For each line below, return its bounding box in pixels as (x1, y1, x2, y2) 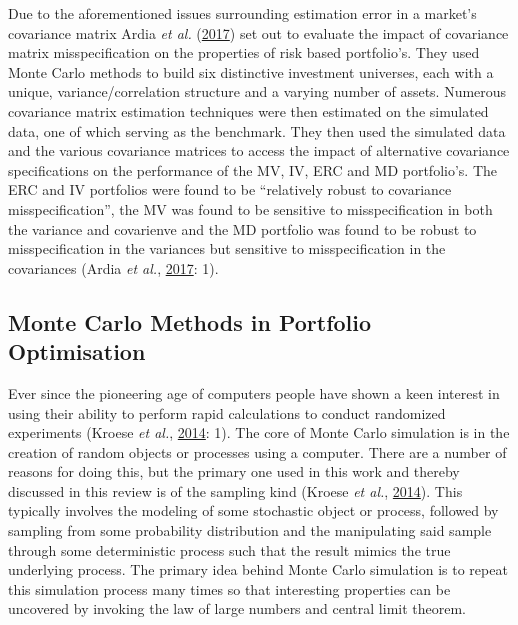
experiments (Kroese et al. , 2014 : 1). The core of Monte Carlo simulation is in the (8, 422, 510, 443)
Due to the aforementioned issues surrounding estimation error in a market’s (8, 3, 477, 23)
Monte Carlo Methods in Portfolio (8, 306, 372, 337)
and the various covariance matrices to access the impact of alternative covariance (8, 140, 510, 161)
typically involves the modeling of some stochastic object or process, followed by (8, 500, 499, 521)
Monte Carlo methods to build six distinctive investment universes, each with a (8, 61, 494, 82)
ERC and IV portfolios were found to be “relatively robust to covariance (8, 179, 452, 200)
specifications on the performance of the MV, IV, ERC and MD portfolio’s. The (8, 159, 498, 180)
